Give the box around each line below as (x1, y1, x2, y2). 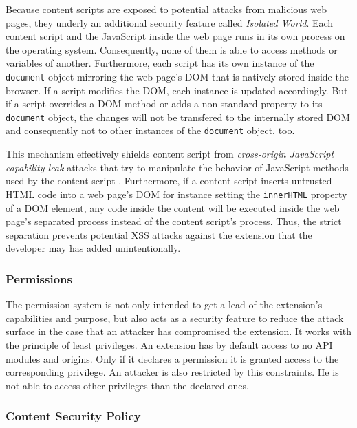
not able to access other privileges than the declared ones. (6, 378, 249, 392)
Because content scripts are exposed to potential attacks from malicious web (6, 2, 327, 16)
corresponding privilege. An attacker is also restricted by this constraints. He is (6, 365, 339, 379)
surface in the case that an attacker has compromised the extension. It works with (6, 324, 352, 339)
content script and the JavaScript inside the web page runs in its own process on (6, 29, 345, 43)
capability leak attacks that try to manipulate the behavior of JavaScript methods (6, 160, 349, 174)
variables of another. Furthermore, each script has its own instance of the (6, 56, 314, 70)
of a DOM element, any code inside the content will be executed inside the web (6, 200, 340, 215)
